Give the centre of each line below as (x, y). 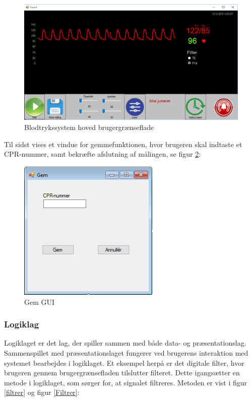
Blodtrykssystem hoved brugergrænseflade (89, 127)
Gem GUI (40, 302)
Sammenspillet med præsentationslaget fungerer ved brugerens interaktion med (126, 352)
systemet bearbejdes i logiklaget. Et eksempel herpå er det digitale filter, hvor (124, 362)
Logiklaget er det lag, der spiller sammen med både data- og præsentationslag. (125, 343)
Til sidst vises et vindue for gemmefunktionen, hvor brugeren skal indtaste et (123, 144)
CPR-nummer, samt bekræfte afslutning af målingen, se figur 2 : (103, 154)
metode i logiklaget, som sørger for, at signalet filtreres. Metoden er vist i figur (126, 382)
